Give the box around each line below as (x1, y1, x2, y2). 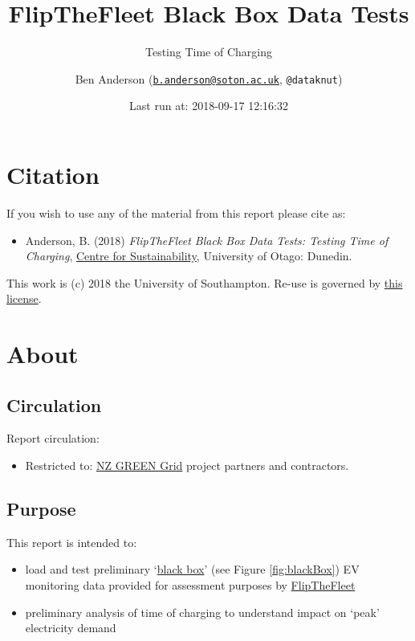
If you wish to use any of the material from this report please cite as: (6, 204, 346, 221)
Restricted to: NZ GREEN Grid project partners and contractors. (25, 457, 349, 474)
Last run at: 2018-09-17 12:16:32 (129, 97, 288, 114)
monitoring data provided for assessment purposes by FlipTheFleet (25, 577, 356, 594)
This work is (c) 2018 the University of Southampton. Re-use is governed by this (6, 274, 403, 291)
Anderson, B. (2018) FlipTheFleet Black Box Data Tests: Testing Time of (25, 231, 389, 248)
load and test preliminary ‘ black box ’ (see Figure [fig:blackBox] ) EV (25, 561, 360, 578)
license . (6, 290, 42, 307)
